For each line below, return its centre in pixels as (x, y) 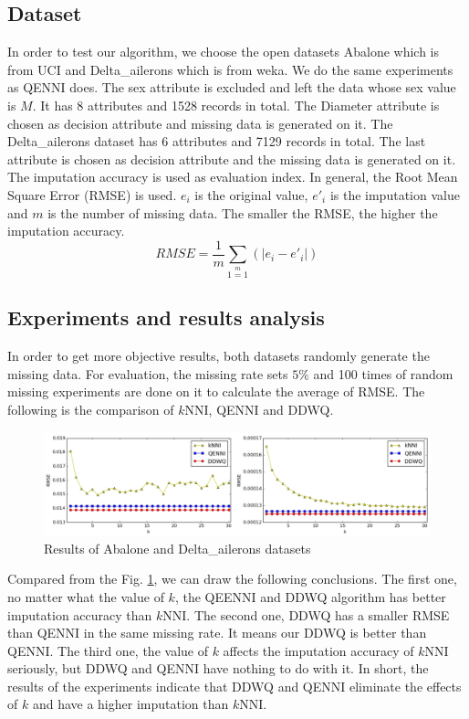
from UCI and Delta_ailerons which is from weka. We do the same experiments (230, 69)
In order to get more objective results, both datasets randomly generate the (219, 356)
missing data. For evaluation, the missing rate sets (148, 373)
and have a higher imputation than (130, 704)
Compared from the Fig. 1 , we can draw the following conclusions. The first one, (232, 579)
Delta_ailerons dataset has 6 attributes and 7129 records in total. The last (217, 141)
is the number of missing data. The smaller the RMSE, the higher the (243, 212)
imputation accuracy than (80, 614)
